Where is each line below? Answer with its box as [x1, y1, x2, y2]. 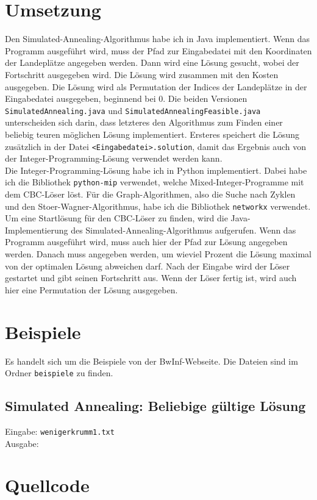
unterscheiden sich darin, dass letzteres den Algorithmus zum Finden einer [5, 116, 283, 129]
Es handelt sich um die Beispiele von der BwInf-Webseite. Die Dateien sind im [5, 354, 298, 367]
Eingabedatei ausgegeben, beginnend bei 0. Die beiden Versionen [5, 92, 248, 105]
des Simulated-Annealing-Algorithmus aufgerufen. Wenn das [71, 223, 296, 236]
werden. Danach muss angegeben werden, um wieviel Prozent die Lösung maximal [5, 248, 312, 260]
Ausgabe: [5, 437, 39, 449]
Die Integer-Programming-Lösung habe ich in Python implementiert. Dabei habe [5, 163, 307, 176]
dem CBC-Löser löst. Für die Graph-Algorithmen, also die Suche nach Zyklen [5, 188, 296, 201]
